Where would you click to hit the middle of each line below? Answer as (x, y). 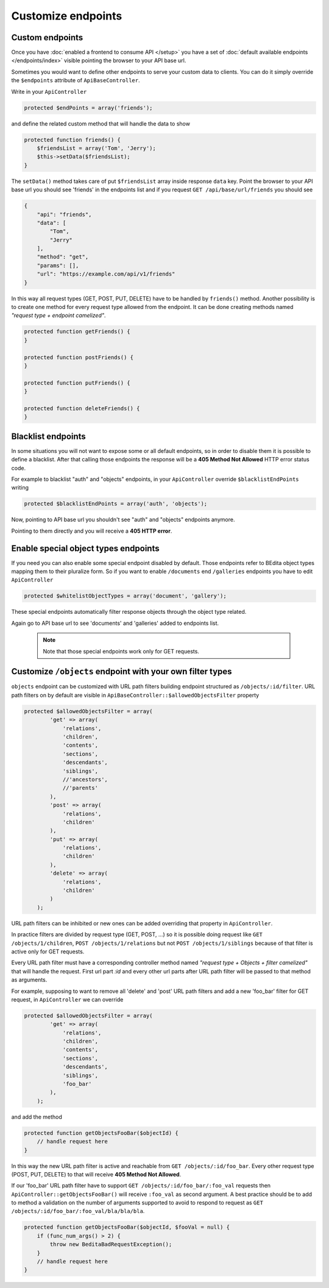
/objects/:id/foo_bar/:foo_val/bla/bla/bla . (78, 1211)
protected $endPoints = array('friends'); (88, 108)
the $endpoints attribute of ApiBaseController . (76, 80)
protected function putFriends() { (77, 383)
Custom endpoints (47, 37)
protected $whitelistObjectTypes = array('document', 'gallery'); (125, 596)
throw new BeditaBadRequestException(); (111, 1244)
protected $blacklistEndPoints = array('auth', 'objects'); (116, 504)
